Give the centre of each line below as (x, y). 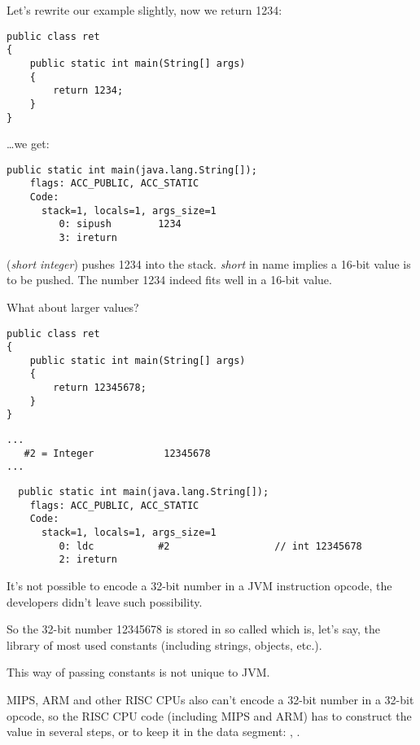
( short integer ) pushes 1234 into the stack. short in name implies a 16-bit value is (209, 263)
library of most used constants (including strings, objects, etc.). (164, 644)
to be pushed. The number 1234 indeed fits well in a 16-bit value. (169, 280)
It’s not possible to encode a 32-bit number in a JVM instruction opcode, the (199, 585)
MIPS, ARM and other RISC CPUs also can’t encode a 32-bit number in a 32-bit (210, 699)
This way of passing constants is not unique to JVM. (138, 672)
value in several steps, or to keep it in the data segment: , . (153, 732)
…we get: (28, 144)
